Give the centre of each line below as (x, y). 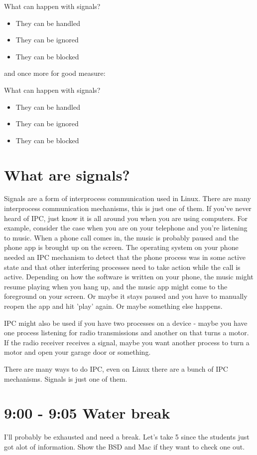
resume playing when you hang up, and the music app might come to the (116, 286)
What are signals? (67, 174)
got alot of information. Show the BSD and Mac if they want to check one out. (125, 446)
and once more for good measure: (55, 73)
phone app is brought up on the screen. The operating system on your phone (121, 247)
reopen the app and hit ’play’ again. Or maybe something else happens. (113, 306)
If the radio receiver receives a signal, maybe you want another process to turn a (127, 342)
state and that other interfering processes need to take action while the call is (122, 267)
